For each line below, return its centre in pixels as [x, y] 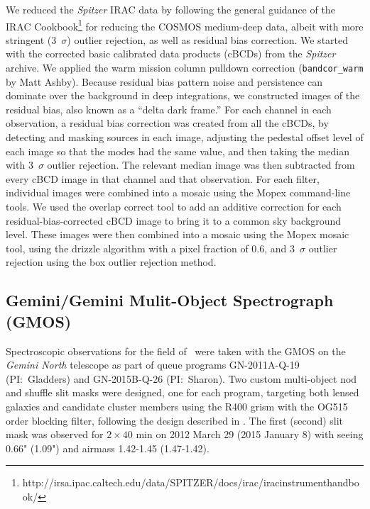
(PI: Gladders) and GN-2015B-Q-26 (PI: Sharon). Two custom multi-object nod [181, 378]
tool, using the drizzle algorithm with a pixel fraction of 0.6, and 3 [151, 248]
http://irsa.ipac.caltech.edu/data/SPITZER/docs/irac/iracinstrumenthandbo [191, 482]
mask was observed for [55, 434]
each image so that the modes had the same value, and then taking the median [178, 151]
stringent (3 [31, 39]
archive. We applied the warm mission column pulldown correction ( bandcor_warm [185, 68]
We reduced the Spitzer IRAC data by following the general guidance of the [170, 9]
